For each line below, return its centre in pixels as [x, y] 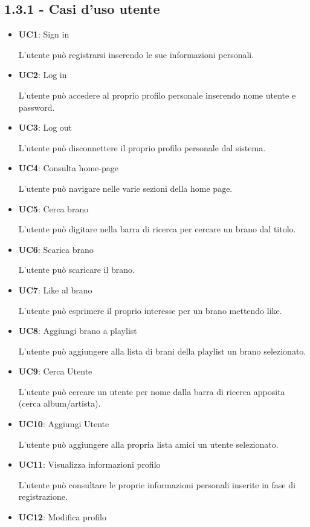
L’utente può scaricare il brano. [76, 270]
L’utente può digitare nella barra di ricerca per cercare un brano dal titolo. [157, 229]
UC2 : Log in [43, 75]
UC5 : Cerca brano [53, 208]
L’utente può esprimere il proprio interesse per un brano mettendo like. [150, 310]
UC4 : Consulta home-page [68, 168]
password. [37, 107]
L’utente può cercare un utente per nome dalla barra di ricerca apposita [152, 391]
